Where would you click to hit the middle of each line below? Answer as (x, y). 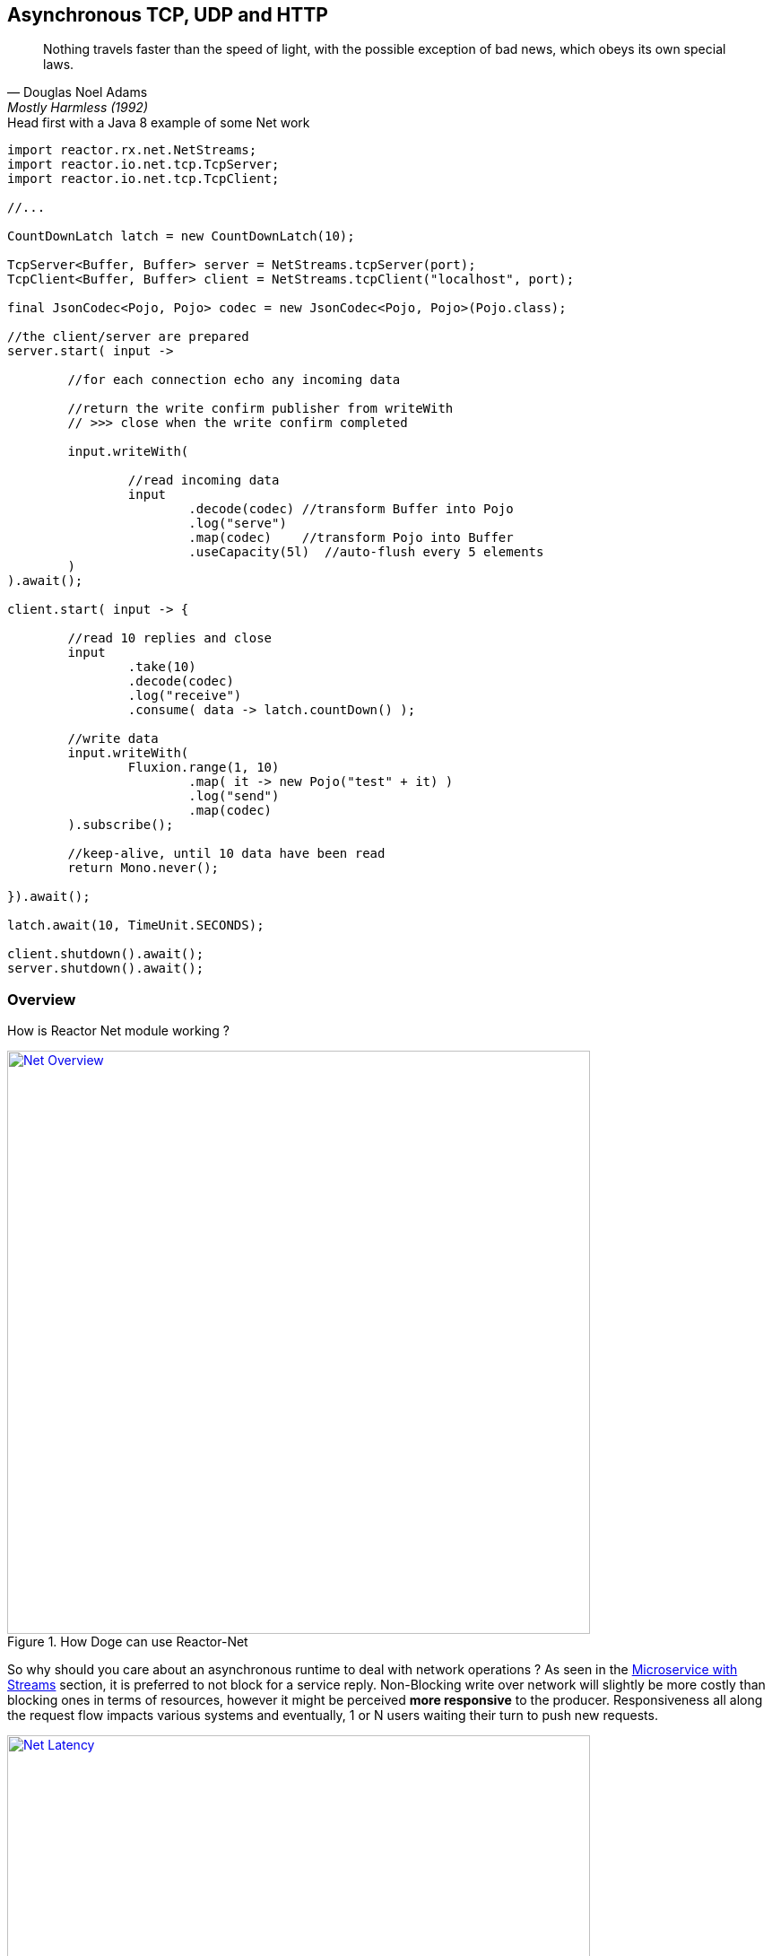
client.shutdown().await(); (106, 954)
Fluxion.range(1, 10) (204, 768)
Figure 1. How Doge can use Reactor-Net (128, 1642)
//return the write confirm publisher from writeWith (260, 409)
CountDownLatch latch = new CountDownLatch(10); (181, 236)
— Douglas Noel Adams (78, 92)
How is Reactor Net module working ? (119, 1031)
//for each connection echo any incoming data (234, 380)
